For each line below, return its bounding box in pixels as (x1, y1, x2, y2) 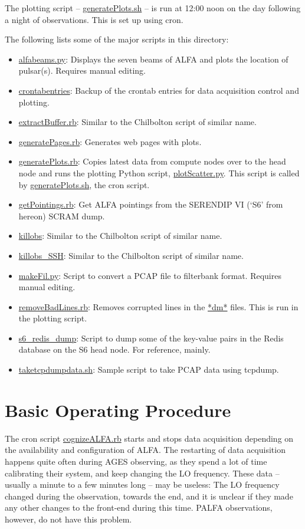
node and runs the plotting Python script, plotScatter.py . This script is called (18, 166, 300, 179)
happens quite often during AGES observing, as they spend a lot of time (5, 455, 267, 467)
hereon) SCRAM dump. (18, 209, 105, 222)
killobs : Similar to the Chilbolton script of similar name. (18, 229, 222, 242)
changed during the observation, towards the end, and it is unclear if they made (5, 489, 293, 502)
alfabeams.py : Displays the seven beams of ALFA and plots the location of (18, 52, 288, 65)
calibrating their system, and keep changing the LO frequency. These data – (5, 466, 280, 479)
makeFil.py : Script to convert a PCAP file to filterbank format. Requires (18, 269, 281, 281)
